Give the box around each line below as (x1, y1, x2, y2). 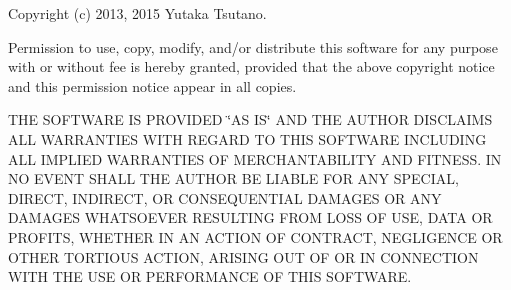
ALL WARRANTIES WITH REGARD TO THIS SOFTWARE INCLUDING (8, 128, 487, 149)
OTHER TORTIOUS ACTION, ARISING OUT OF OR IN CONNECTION (8, 246, 479, 267)
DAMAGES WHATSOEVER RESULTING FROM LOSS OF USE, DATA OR (8, 207, 493, 228)
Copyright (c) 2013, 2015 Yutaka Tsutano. (8, 3, 267, 23)
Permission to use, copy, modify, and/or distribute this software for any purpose (8, 36, 498, 57)
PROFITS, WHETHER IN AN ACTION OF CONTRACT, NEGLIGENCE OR (8, 226, 503, 247)
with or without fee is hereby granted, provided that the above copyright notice (8, 56, 495, 77)
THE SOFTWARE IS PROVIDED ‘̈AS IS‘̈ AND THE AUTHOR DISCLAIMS (8, 109, 493, 130)
